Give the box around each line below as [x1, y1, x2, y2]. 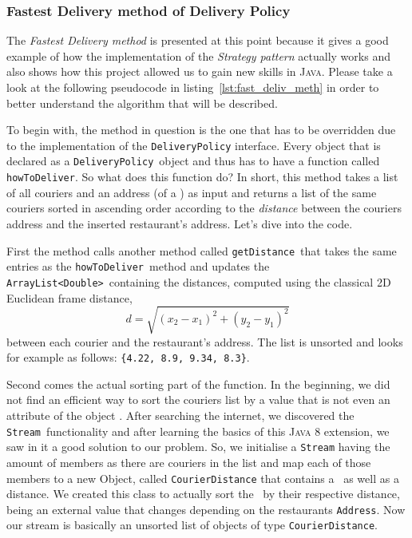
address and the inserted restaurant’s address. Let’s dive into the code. [6, 215, 353, 231]
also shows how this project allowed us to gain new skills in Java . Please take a [6, 63, 393, 80]
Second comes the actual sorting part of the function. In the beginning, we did [6, 375, 390, 392]
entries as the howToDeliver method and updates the [6, 258, 270, 275]
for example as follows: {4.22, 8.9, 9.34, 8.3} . [6, 349, 250, 366]
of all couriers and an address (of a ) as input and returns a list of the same [6, 184, 377, 200]
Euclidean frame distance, [6, 289, 133, 306]
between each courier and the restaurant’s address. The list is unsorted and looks [6, 333, 403, 350]
